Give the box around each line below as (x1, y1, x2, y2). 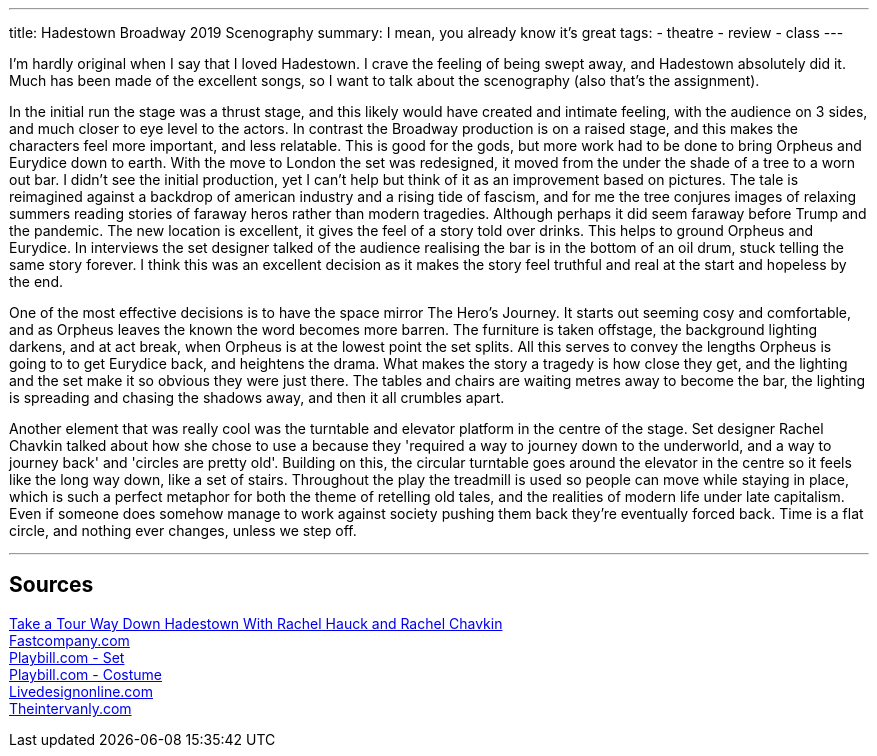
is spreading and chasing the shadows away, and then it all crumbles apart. (9, 389, 505, 406)
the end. (9, 273, 63, 290)
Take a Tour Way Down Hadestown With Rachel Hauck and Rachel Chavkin (9, 614, 503, 632)
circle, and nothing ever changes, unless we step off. (9, 522, 357, 539)
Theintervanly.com (9, 699, 132, 717)
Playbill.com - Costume (9, 665, 162, 683)
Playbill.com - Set (9, 648, 125, 666)
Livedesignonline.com (9, 682, 154, 700)
